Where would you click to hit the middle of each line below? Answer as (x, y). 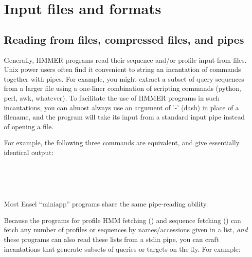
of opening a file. (29, 126)
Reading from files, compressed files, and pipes (124, 39)
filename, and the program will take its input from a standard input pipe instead (125, 117)
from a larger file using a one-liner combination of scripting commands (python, (123, 88)
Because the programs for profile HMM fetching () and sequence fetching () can (123, 220)
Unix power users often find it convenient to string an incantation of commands (123, 69)
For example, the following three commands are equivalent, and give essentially (122, 143)
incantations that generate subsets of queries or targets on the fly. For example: (122, 248)
